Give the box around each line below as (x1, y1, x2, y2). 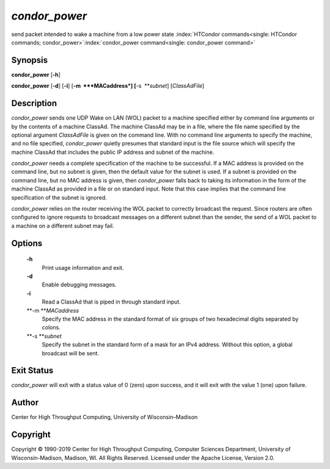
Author (11, 398, 39, 408)
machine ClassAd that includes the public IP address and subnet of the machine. (11, 148, 215, 156)
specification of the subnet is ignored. (11, 194, 107, 201)
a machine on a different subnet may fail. (11, 222, 114, 229)
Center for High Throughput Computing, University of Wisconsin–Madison (11, 413, 198, 421)
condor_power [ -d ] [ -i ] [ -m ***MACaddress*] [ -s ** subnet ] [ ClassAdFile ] (11, 82, 205, 90)
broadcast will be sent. (42, 349, 100, 357)
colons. (42, 324, 61, 331)
